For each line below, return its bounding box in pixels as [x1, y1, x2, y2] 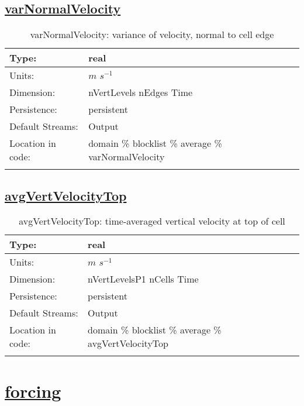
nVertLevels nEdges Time [88, 85, 193, 99]
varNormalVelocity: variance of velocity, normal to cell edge [30, 27, 274, 42]
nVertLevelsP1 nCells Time [88, 272, 199, 286]
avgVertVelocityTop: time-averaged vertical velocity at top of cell [19, 214, 285, 228]
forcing [5, 379, 61, 402]
